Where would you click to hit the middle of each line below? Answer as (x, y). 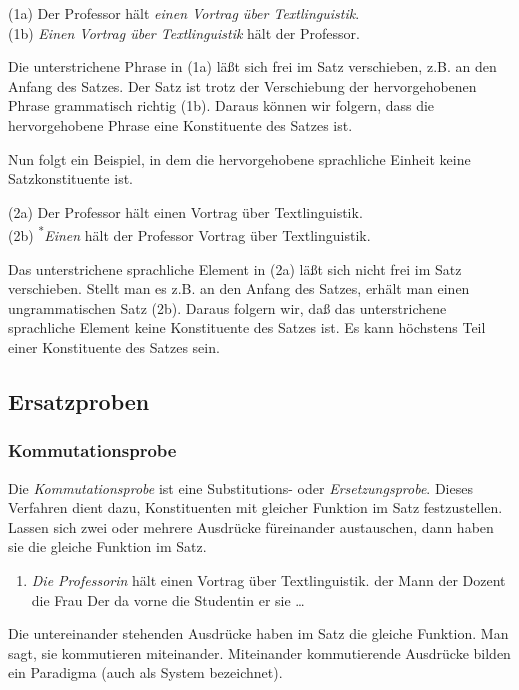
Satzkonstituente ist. (70, 178)
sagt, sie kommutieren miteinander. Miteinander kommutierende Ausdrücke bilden (259, 652)
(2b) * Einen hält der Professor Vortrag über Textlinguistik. (189, 233)
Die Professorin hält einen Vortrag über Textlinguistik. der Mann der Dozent (268, 579)
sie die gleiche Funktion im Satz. (107, 546)
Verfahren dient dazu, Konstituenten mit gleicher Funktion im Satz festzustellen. (255, 507)
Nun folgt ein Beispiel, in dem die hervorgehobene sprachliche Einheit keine (239, 158)
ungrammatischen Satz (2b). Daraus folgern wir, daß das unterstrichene (227, 307)
